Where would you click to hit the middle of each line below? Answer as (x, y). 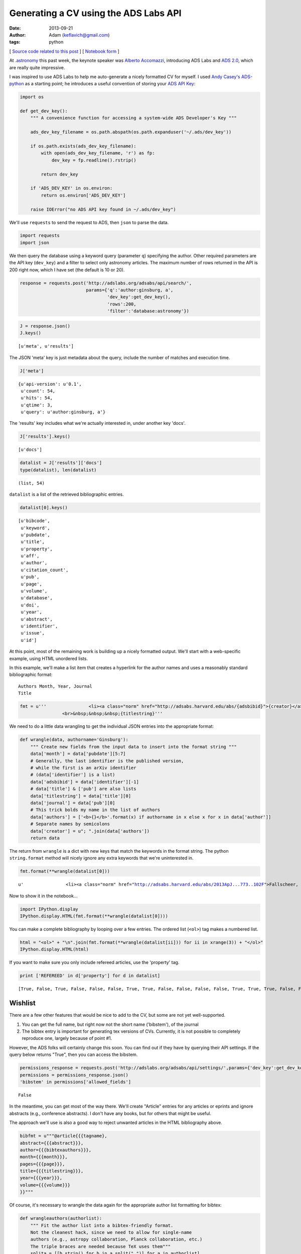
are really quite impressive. (37, 67)
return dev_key (60, 174)
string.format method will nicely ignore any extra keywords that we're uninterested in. (101, 858)
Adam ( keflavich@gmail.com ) (79, 35)
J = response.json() (45, 326)
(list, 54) (32, 483)
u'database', (37, 598)
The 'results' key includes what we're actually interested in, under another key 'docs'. (97, 423)
